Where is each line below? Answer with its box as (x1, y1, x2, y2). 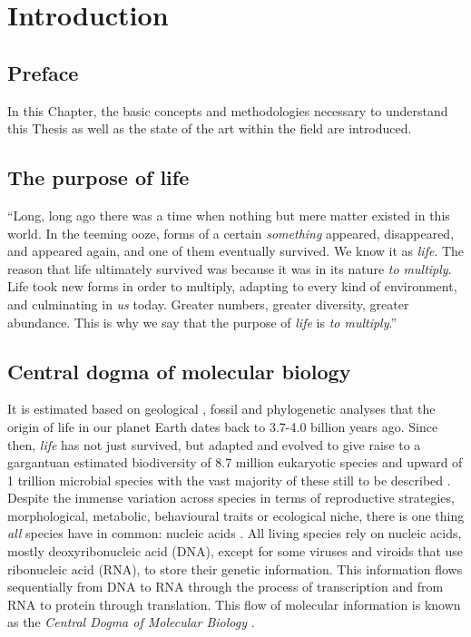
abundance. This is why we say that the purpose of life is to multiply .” (7, 312, 397, 331)
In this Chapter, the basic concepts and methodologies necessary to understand (7, 101, 448, 120)
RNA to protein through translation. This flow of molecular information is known (7, 594, 461, 613)
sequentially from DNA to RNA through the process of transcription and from (7, 577, 444, 596)
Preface (7, 58, 79, 86)
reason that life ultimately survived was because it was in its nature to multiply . (7, 259, 452, 278)
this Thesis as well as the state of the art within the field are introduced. (7, 119, 412, 138)
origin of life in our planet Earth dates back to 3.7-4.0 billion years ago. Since (7, 416, 438, 436)
